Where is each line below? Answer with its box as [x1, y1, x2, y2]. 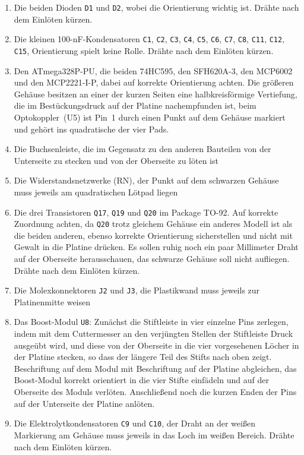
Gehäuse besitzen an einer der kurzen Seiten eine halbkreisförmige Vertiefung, [14, 87, 297, 100]
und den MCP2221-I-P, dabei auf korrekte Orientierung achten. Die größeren [14, 76, 294, 89]
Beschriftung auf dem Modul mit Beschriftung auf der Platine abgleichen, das [14, 362, 297, 374]
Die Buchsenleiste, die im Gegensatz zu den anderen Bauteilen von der [14, 143, 271, 155]
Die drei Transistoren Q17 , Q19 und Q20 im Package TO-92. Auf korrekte [14, 206, 278, 218]
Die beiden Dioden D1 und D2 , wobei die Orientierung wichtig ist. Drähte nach [14, 1, 299, 13]
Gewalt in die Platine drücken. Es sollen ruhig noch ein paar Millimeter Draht [14, 241, 299, 253]
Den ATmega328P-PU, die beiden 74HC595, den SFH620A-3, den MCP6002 [14, 64, 293, 77]
